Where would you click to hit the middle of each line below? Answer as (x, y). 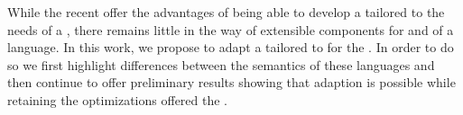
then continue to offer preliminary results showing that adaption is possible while (231, 82)
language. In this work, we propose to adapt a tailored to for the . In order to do (231, 47)
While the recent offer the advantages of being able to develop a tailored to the (226, 12)
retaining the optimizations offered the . (117, 99)
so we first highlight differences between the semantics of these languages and (221, 64)
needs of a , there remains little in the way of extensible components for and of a (231, 29)
